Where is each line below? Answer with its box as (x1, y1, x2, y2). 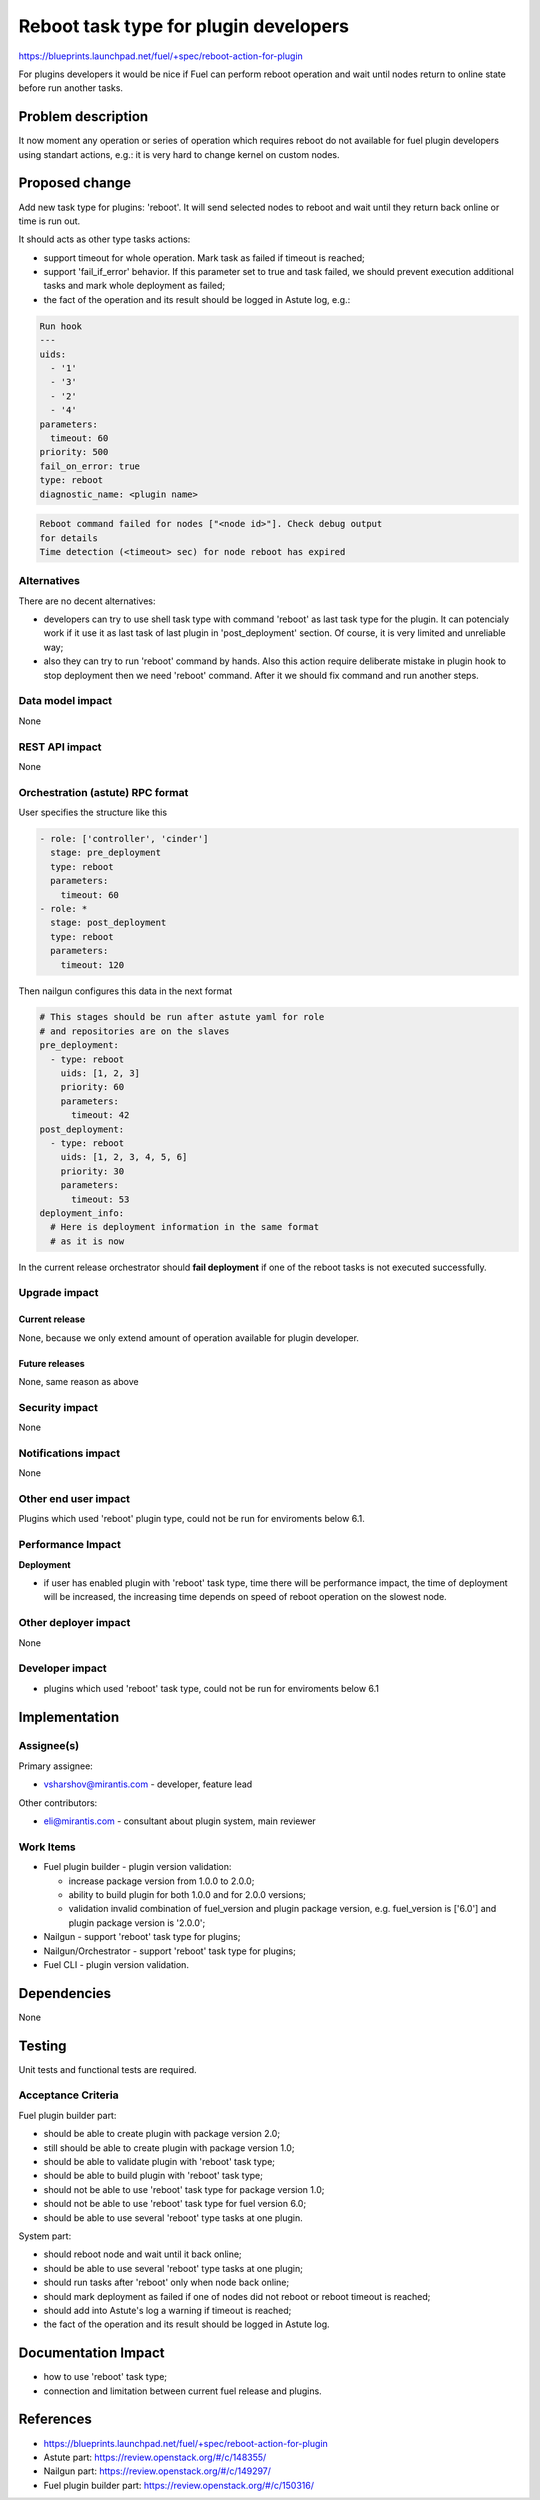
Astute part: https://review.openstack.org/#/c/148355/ (43, 2451, 267, 2463)
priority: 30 (60, 1165, 125, 1177)
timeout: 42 (71, 1110, 130, 1121)
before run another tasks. (18, 82, 124, 94)
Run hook (39, 320, 83, 332)
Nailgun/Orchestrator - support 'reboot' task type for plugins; (43, 1945, 297, 1957)
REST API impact (18, 740, 102, 754)
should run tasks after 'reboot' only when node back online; (43, 2276, 290, 2289)
